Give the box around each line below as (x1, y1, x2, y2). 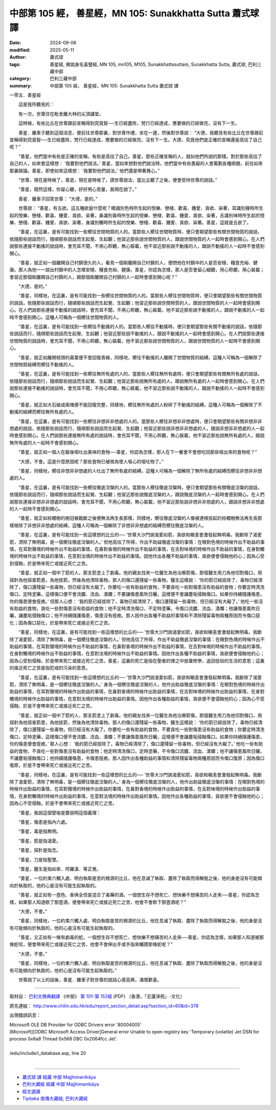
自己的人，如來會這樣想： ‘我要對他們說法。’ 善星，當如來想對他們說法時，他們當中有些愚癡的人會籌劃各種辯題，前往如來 (9, 160, 263, 167)
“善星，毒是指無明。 (18, 828, 61, 835)
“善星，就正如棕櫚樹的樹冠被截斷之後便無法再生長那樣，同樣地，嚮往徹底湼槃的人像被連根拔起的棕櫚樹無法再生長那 (18, 515, 263, 521)
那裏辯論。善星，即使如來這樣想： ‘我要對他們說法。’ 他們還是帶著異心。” (9, 168, 160, 174)
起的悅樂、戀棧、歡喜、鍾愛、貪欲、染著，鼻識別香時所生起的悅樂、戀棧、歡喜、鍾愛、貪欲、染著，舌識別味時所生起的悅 (9, 212, 265, 218)
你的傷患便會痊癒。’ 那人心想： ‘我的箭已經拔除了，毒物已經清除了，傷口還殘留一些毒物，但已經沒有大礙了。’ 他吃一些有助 (9, 741, 263, 747)
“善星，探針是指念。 (18, 847, 61, 853)
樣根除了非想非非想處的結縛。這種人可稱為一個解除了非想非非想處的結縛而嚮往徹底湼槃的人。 (9, 522, 206, 528)
